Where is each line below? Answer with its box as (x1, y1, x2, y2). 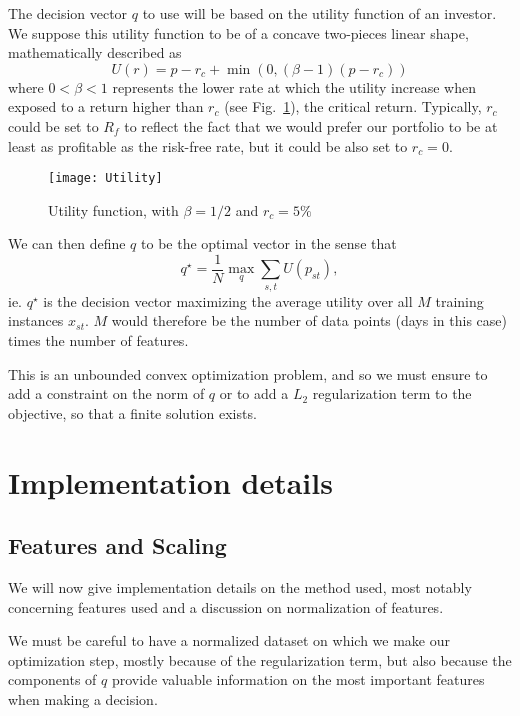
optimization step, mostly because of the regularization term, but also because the (8, 649, 512, 670)
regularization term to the (312, 383, 472, 404)
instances (8, 310, 64, 331)
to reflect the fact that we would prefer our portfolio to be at (124, 115, 498, 136)
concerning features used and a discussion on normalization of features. (8, 596, 444, 617)
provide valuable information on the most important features (111, 669, 485, 690)
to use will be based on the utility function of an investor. (142, 3, 497, 23)
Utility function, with (48, 199, 179, 220)
